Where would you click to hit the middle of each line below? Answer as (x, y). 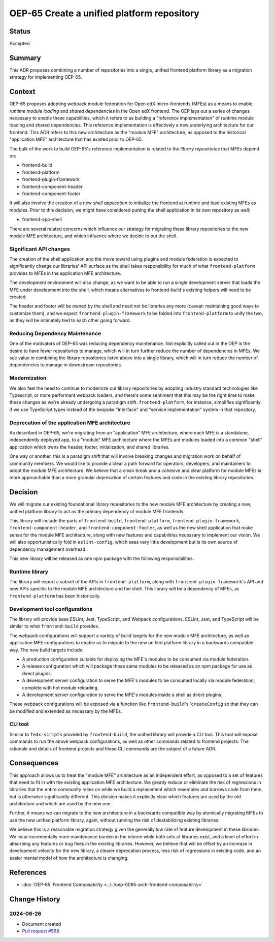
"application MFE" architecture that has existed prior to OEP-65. (76, 139)
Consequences (34, 763)
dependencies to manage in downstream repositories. (66, 365)
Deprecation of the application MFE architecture (70, 423)
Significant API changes (40, 249)
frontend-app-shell (42, 219)
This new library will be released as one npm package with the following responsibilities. (102, 558)
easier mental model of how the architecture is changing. (69, 858)
